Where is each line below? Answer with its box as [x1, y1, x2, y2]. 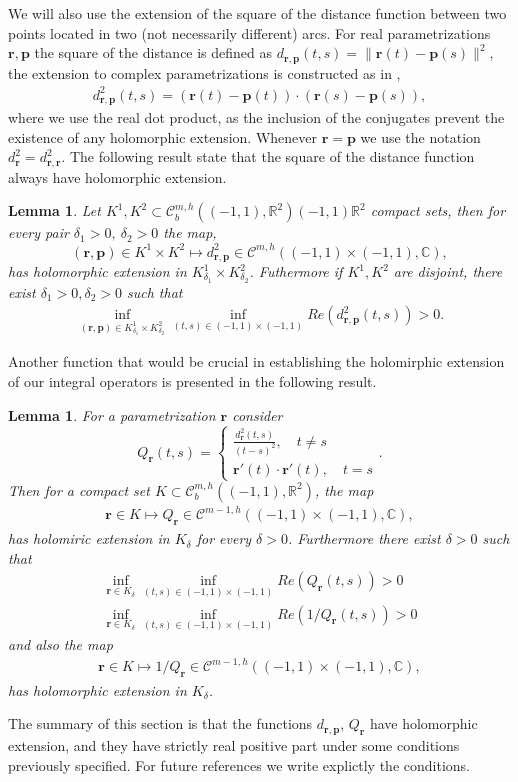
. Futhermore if [249, 261, 343, 281]
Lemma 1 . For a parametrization [8, 404, 216, 425]
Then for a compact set [8, 479, 150, 500]
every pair [8, 222, 69, 243]
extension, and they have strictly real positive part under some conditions [8, 735, 460, 756]
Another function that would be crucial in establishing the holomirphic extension [8, 351, 505, 372]
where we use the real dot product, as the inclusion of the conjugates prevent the [8, 107, 505, 128]
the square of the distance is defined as [34, 42, 273, 63]
